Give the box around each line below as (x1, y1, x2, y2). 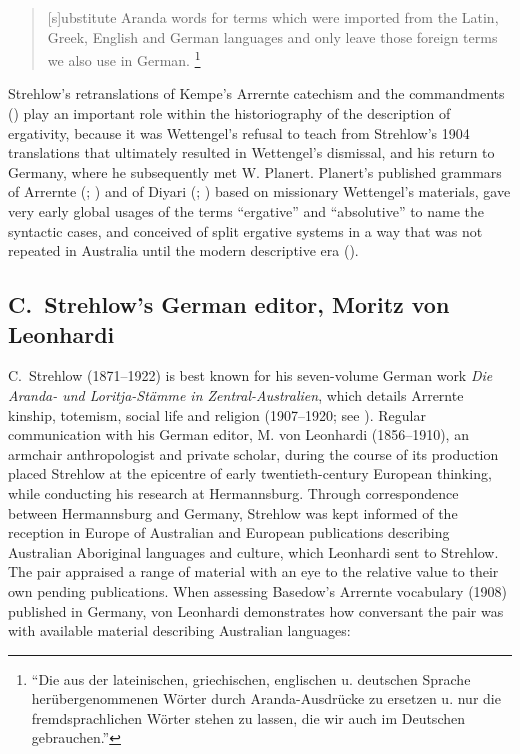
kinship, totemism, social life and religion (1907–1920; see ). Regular (8, 404, 426, 425)
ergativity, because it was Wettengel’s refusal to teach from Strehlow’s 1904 (8, 122, 470, 143)
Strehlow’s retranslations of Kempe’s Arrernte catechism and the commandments (8, 83, 505, 104)
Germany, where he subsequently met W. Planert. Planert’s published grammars (8, 161, 502, 182)
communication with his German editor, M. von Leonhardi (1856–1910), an (8, 424, 469, 445)
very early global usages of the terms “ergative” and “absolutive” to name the (8, 201, 485, 221)
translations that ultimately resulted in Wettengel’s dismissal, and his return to (8, 142, 495, 163)
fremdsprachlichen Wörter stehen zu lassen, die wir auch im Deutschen (31, 707, 465, 728)
